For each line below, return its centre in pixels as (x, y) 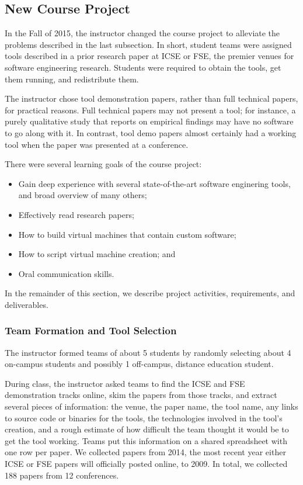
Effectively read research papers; (76, 214)
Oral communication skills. (66, 273)
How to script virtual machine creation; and (97, 254)
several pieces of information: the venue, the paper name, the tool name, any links (151, 406)
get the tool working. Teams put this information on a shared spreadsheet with (146, 440)
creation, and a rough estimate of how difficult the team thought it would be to (147, 429)
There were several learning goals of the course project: (103, 164)
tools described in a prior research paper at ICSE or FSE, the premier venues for (149, 56)
